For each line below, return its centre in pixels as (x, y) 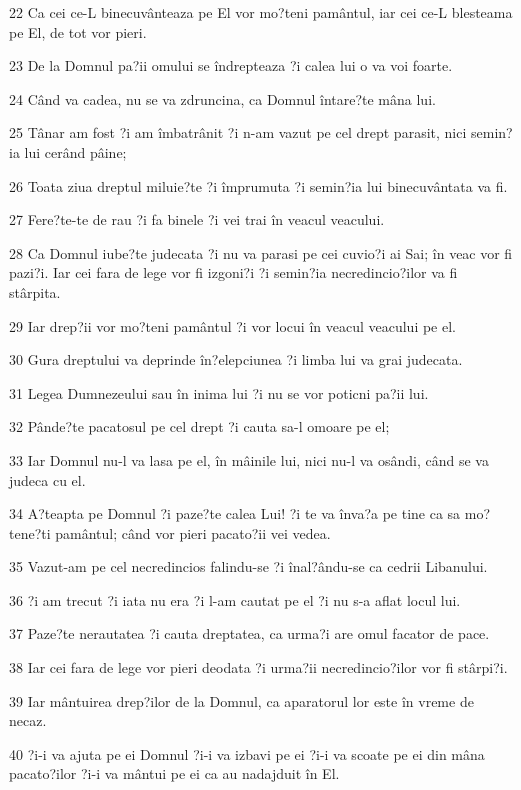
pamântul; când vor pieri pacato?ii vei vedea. (193, 532)
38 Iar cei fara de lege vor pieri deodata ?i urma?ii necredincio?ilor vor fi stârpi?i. (258, 667)
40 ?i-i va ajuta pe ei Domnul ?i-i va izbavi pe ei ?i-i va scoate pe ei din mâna (247, 753)
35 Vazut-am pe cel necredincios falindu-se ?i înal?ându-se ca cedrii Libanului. (248, 566)
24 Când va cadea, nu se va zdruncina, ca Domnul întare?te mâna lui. (222, 98)
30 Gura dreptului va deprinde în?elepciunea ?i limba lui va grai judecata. (236, 359)
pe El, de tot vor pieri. (78, 31)
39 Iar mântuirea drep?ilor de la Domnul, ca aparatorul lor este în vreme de (241, 700)
